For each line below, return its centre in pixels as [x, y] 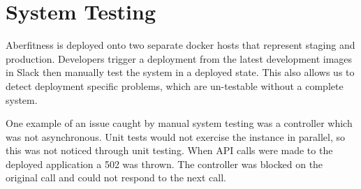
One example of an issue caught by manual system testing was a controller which [179, 123]
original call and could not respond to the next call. [116, 177]
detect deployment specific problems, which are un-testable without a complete [175, 85]
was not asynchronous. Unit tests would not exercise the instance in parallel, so [176, 136]
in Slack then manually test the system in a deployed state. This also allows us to [180, 72]
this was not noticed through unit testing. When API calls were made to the [169, 150]
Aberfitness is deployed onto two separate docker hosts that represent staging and [180, 45]
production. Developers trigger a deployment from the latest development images [179, 58]
